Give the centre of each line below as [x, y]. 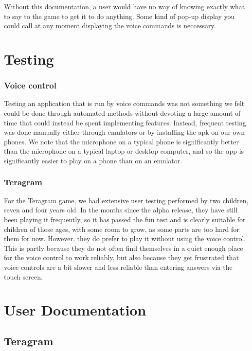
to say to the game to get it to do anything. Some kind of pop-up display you [119, 16]
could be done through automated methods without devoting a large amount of [122, 113]
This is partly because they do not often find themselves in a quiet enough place [124, 248]
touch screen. [23, 276]
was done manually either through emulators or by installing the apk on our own [125, 132]
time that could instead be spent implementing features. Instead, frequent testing [125, 122]
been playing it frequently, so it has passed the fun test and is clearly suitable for [125, 219]
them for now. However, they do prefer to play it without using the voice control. [125, 238]
